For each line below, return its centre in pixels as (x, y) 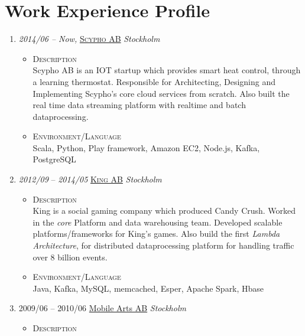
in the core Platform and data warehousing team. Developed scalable (158, 222)
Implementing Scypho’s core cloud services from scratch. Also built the (161, 93)
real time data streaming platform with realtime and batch (139, 105)
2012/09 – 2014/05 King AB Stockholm (90, 179)
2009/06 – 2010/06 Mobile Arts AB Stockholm (102, 308)
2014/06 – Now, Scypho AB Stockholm (89, 39)
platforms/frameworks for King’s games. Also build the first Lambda (156, 234)
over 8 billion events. (70, 257)
